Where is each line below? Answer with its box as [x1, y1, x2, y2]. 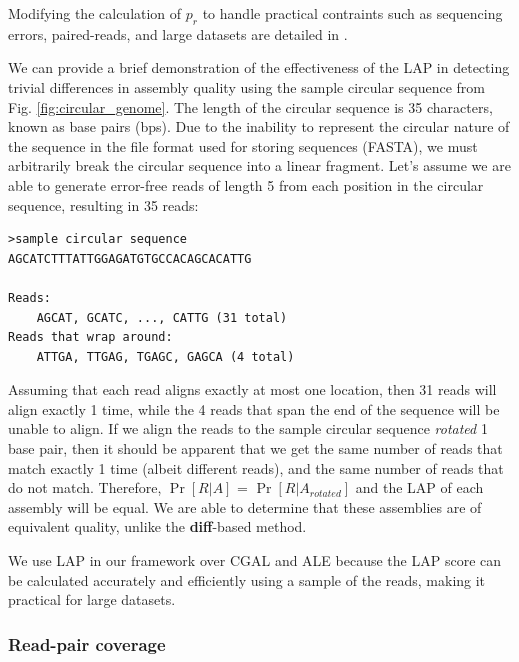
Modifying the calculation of [8, 3, 182, 23]
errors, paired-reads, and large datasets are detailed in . [8, 23, 348, 44]
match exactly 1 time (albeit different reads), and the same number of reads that [8, 457, 504, 478]
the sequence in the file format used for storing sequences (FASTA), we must [8, 135, 478, 156]
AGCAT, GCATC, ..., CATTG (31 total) [36, 310, 288, 325]
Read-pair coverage [8, 631, 166, 656]
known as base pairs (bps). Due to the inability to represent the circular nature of [8, 116, 510, 137]
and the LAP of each [355, 477, 484, 498]
